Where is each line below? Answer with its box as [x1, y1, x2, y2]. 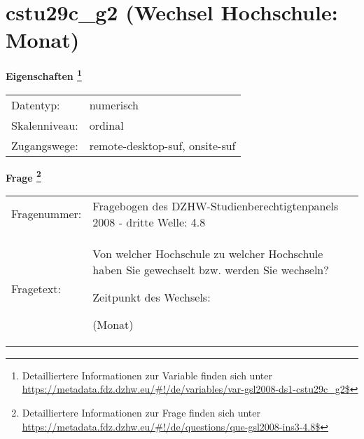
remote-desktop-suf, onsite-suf [89, 137, 236, 154]
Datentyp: [11, 96, 60, 113]
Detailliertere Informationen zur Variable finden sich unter [22, 367, 272, 382]
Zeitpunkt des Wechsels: [92, 288, 211, 305]
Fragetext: [11, 281, 61, 297]
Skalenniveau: [11, 116, 78, 133]
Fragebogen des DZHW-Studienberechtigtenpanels [92, 197, 339, 214]
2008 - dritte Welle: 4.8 [92, 213, 206, 230]
